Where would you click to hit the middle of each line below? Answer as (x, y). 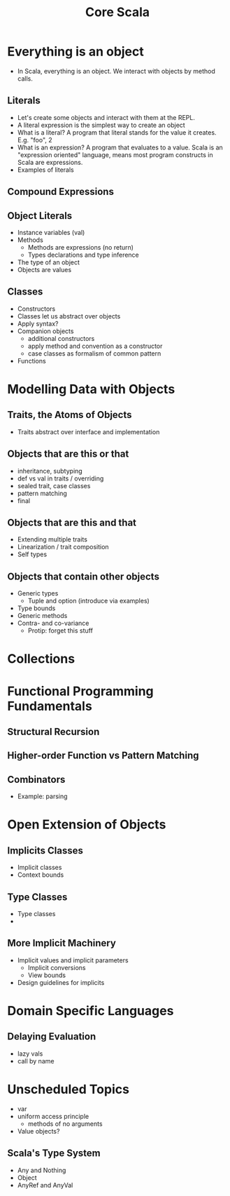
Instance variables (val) (51, 232)
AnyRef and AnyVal (45, 1185)
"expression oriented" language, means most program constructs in (115, 154)
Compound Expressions (60, 192)
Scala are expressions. (50, 162)
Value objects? (38, 1131)
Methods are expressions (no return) (81, 247)
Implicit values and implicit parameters (73, 960)
